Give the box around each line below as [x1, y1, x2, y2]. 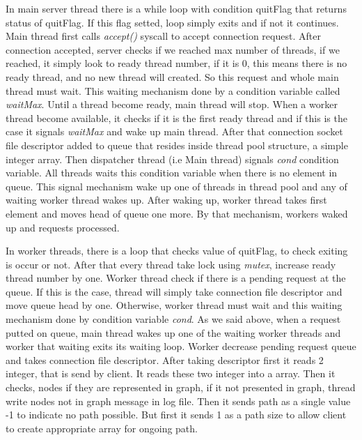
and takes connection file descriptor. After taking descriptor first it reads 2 [6, 352, 324, 367]
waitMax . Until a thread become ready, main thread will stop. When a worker [6, 97, 338, 112]
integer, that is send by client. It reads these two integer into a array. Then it [6, 366, 336, 381]
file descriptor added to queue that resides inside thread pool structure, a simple [6, 137, 348, 152]
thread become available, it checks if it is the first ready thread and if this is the [6, 110, 347, 125]
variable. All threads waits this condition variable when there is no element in [6, 165, 338, 180]
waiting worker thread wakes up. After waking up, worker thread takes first [6, 192, 327, 207]
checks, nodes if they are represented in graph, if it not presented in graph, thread [6, 380, 356, 395]
